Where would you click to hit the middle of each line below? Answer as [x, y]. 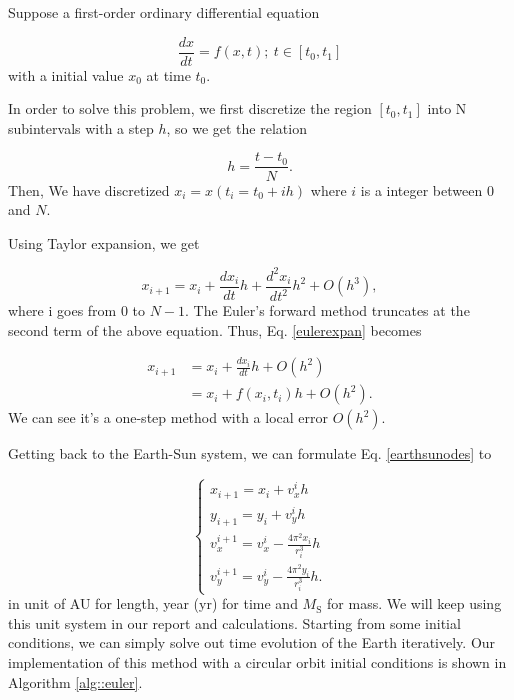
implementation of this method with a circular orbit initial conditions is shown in [257, 661]
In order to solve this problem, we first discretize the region [190, 108]
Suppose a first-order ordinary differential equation [164, 12]
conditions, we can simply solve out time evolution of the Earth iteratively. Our [252, 642]
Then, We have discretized [89, 189]
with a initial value [66, 74]
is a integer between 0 [427, 189]
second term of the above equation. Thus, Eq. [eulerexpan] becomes [215, 329]
